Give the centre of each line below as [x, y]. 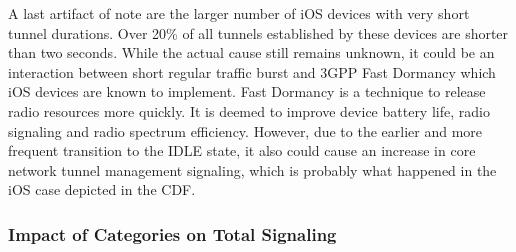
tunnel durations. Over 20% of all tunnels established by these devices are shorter [258, 32]
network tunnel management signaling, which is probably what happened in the [252, 169]
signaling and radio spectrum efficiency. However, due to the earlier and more [245, 130]
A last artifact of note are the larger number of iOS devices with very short [239, 13]
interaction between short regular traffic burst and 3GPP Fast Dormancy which [252, 71]
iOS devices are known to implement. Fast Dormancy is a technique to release [247, 91]
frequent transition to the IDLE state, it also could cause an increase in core [242, 150]
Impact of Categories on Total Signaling [172, 233]
